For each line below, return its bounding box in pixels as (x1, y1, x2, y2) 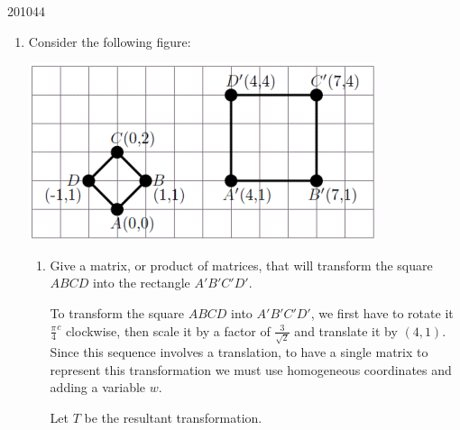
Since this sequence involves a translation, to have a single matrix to (50, 343, 428, 361)
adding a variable (50, 378, 146, 397)
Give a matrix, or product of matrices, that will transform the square (50, 255, 433, 274)
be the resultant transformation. (84, 408, 262, 427)
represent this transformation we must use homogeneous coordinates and (50, 360, 452, 379)
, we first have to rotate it (310, 303, 454, 322)
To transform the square (50, 303, 185, 322)
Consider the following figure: (28, 32, 191, 50)
